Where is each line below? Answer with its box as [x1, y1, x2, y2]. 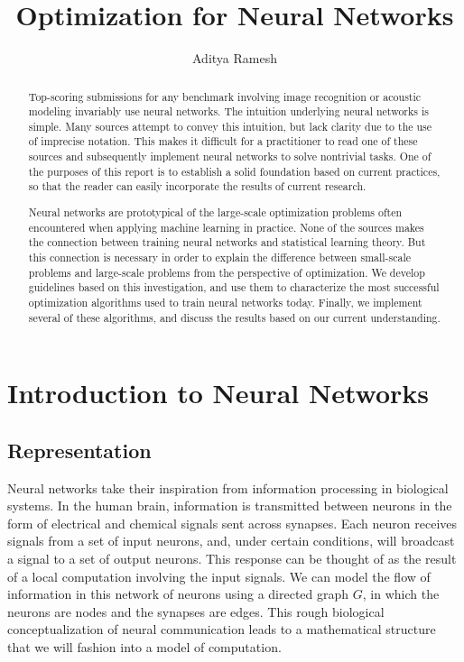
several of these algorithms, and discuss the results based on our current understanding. [28, 309, 441, 325]
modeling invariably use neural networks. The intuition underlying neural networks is [28, 104, 429, 119]
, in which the [362, 584, 440, 603]
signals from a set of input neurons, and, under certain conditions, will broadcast [7, 531, 455, 550]
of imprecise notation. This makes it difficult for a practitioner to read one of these [28, 133, 418, 149]
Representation [7, 436, 152, 464]
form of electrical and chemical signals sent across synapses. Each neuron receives [7, 513, 458, 532]
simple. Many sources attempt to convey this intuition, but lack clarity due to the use [28, 118, 432, 133]
